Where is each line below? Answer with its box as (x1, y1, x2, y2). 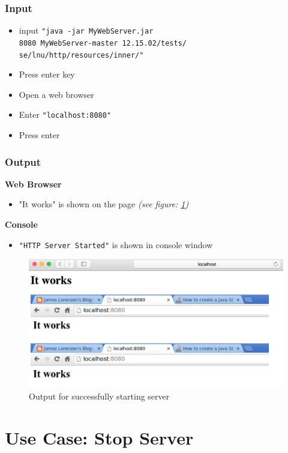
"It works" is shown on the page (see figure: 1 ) (19, 198, 189, 210)
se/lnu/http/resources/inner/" (19, 50, 144, 59)
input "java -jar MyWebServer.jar (19, 24, 154, 37)
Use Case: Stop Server (5, 425, 194, 449)
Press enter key (19, 68, 75, 81)
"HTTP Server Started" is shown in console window (19, 238, 213, 251)
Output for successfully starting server (29, 389, 170, 402)
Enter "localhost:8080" (19, 108, 112, 121)
